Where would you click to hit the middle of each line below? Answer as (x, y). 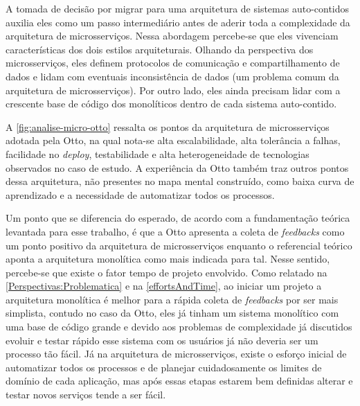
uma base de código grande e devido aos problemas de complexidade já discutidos (179, 327)
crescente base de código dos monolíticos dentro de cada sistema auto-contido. (171, 104)
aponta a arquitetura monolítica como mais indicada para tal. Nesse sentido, (168, 259)
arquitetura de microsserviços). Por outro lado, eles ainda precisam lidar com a (173, 90)
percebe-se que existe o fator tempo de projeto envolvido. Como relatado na (166, 272)
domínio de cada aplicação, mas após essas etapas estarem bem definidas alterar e (179, 381)
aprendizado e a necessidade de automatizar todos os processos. (140, 194)
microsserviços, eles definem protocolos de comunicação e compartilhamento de (173, 63)
